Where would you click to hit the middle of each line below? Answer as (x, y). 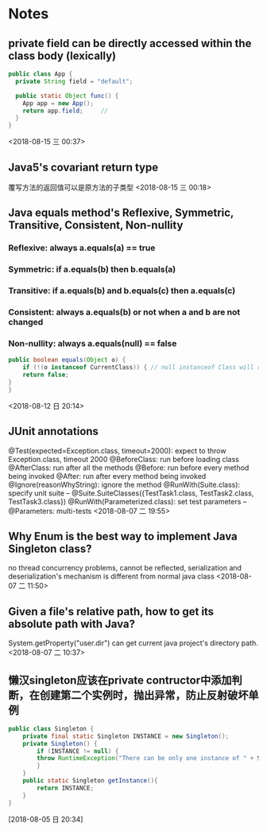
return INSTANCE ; (65, 788)
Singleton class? (50, 549)
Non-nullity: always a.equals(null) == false (93, 343)
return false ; (46, 375)
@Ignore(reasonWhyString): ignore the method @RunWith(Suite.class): (124, 484)
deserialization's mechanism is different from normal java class (111, 576)
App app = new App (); (58, 103)
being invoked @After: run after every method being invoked (107, 476)
